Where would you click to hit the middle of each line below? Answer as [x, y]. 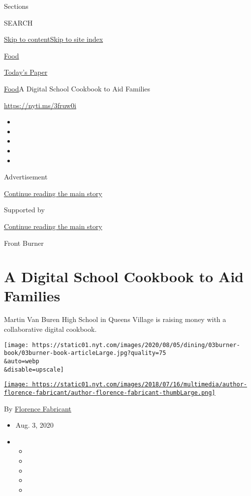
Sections [16, 6]
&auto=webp [22, 361]
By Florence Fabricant [38, 408]
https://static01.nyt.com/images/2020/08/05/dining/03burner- [136, 345]
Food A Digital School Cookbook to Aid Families [77, 88]
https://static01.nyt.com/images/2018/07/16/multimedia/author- [140, 385]
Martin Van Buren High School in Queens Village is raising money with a [115, 319]
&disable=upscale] [34, 369]
